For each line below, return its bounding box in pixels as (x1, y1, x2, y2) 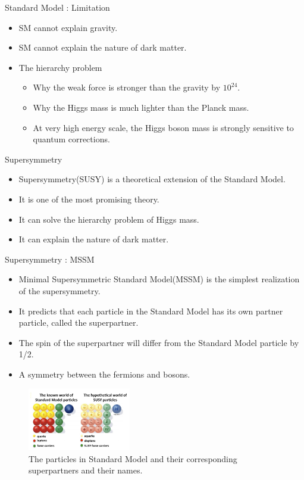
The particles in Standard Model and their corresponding (29, 452, 237, 465)
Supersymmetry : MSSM (5, 253, 95, 265)
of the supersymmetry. (18, 284, 101, 297)
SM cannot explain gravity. (18, 21, 118, 33)
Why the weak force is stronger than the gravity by (33, 81, 221, 93)
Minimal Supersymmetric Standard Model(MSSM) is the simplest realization (18, 273, 300, 285)
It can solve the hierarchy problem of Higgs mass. (18, 213, 199, 225)
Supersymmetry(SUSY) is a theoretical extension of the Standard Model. (18, 173, 286, 185)
